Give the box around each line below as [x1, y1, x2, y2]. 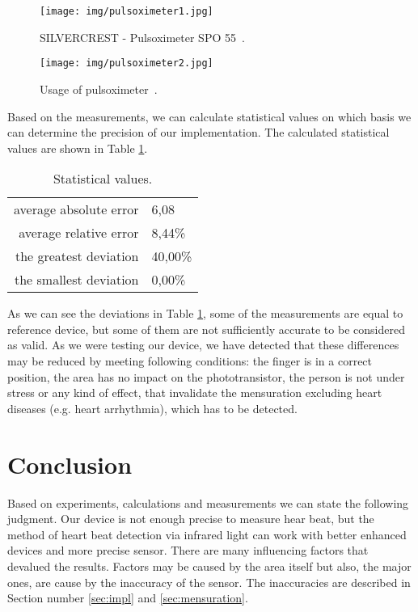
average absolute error [14, 200, 139, 219]
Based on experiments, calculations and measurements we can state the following [7, 494, 409, 511]
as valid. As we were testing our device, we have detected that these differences [7, 336, 399, 353]
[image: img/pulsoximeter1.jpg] [40, 6, 213, 17]
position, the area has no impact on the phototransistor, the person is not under [7, 368, 405, 385]
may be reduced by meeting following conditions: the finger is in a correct [7, 352, 373, 369]
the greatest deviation [15, 247, 139, 266]
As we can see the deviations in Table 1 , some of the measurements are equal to [7, 305, 403, 322]
